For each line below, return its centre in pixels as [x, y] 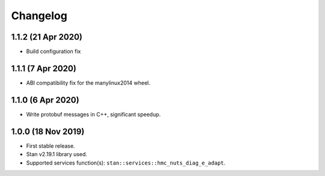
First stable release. [51, 146]
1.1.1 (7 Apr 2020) [44, 68]
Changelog [39, 16]
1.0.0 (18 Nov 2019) [48, 131]
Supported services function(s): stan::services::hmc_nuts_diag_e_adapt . [126, 163]
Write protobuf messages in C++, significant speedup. [94, 114]
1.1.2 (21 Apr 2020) [47, 37]
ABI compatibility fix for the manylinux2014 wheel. [88, 83]
